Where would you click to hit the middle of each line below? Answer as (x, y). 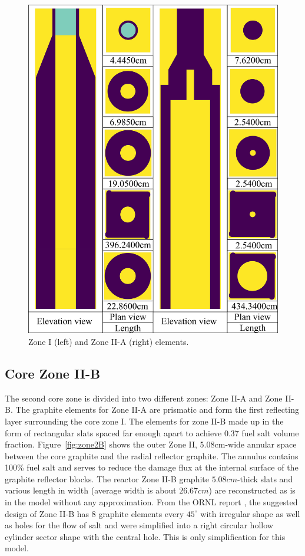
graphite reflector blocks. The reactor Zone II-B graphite (107, 478)
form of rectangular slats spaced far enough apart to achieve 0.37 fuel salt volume (152, 432)
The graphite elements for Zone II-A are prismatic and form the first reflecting (157, 409)
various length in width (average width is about (91, 490)
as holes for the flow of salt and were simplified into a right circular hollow (139, 525)
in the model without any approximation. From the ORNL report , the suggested (151, 502)
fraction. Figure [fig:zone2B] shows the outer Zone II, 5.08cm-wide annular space (151, 444)
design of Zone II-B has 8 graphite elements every (95, 513)
